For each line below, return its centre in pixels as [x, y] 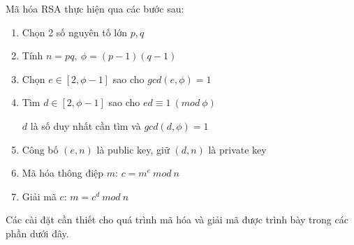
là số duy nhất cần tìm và [86, 125]
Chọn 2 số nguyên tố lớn [74, 32]
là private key [237, 149]
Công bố [40, 149]
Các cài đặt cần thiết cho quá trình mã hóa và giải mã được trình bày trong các [177, 220]
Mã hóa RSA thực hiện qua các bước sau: [95, 8]
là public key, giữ [133, 149]
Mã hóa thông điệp [63, 173]
